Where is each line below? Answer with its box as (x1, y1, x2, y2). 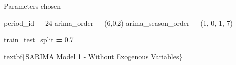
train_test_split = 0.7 (4, 34, 74, 45)
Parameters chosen (4, 1, 61, 11)
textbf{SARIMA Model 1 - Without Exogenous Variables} (4, 51, 183, 61)
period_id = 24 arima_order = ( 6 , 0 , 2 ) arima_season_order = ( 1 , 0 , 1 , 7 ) (4, 17, 233, 28)
